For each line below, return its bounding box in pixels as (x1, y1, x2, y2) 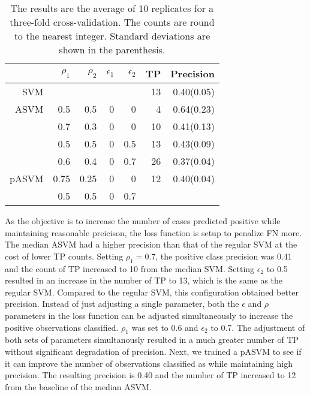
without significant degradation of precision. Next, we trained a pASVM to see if (5, 345, 302, 357)
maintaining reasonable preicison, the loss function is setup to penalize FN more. (5, 226, 302, 239)
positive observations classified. (5, 321, 119, 333)
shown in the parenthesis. (59, 43, 165, 56)
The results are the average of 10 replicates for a (10, 1, 214, 15)
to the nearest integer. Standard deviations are (14, 29, 210, 43)
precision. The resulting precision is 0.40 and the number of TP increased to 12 (5, 369, 296, 381)
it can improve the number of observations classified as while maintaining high (5, 357, 293, 369)
